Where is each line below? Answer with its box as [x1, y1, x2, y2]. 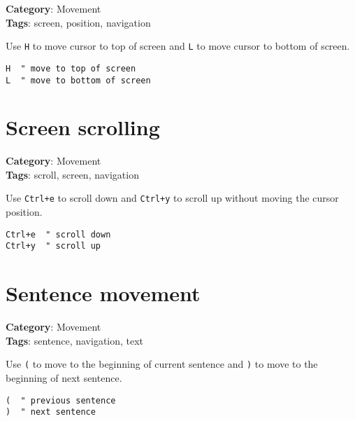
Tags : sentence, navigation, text [6, 333, 144, 347]
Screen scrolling [6, 113, 160, 142]
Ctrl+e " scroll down [6, 229, 111, 240]
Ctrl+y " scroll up [6, 241, 101, 251]
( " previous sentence [6, 395, 116, 406]
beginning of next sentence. [6, 371, 122, 385]
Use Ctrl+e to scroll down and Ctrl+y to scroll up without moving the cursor [6, 191, 339, 205]
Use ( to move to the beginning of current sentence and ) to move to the [6, 357, 318, 371]
